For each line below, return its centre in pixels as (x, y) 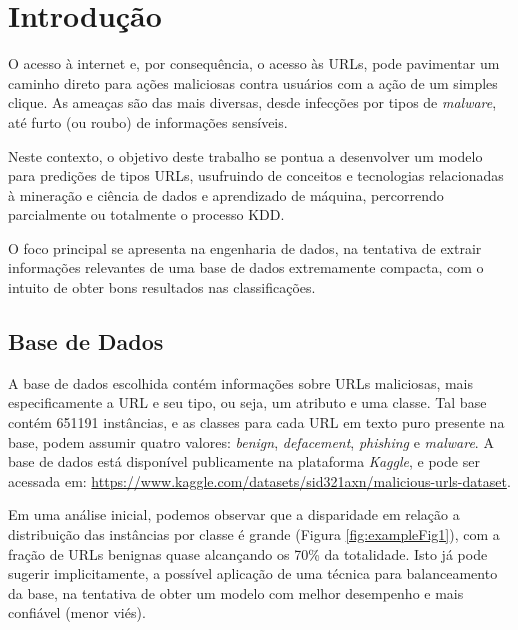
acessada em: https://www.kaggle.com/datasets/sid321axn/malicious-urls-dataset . (259, 480)
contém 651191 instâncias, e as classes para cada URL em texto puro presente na (256, 422)
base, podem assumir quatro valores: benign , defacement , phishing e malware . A (251, 441)
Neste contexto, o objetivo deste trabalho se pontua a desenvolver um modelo (245, 155)
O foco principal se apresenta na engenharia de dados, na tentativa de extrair (245, 247)
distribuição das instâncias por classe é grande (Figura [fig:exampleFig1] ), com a (254, 534)
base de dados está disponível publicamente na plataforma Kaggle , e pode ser (244, 461)
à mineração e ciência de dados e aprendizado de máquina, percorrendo (226, 194)
